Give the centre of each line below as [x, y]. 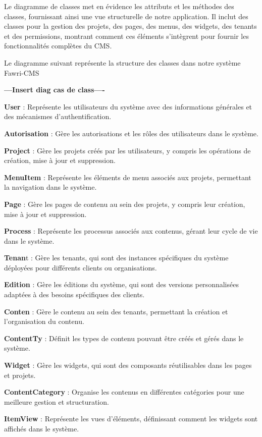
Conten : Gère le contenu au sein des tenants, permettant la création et [116, 311]
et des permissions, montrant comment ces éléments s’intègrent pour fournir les [126, 36]
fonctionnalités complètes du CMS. [58, 46]
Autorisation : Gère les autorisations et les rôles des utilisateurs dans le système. [131, 133]
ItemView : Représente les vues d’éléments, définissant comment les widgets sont [131, 419]
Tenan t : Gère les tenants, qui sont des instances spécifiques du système [116, 258]
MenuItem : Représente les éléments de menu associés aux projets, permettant [128, 177]
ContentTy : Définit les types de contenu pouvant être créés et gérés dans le [124, 338]
